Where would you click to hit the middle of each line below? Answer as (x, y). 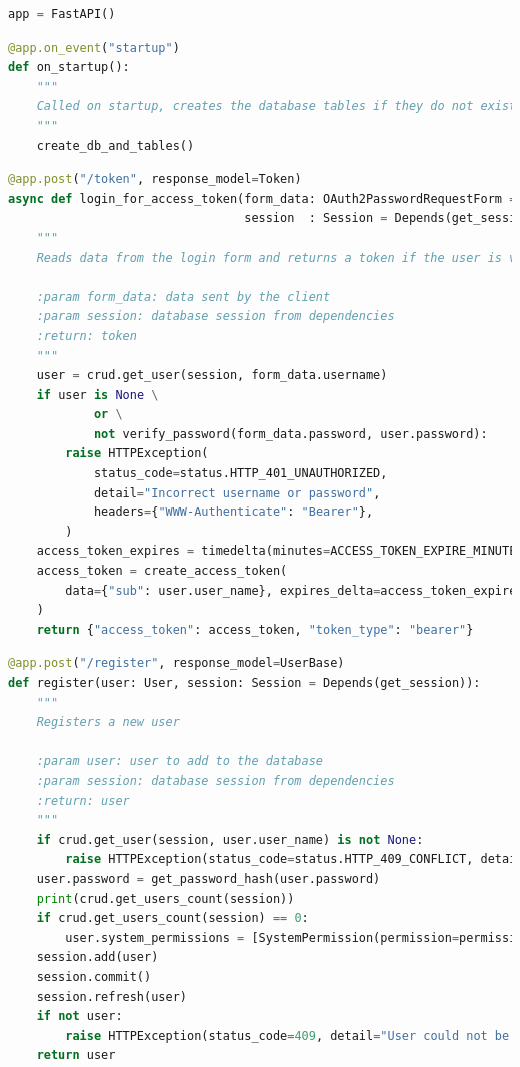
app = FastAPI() (62, 14)
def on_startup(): (69, 67)
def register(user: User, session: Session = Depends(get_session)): (244, 683)
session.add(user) (97, 957)
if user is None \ (97, 394)
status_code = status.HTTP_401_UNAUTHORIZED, (240, 473)
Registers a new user (108, 722)
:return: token (86, 335)
